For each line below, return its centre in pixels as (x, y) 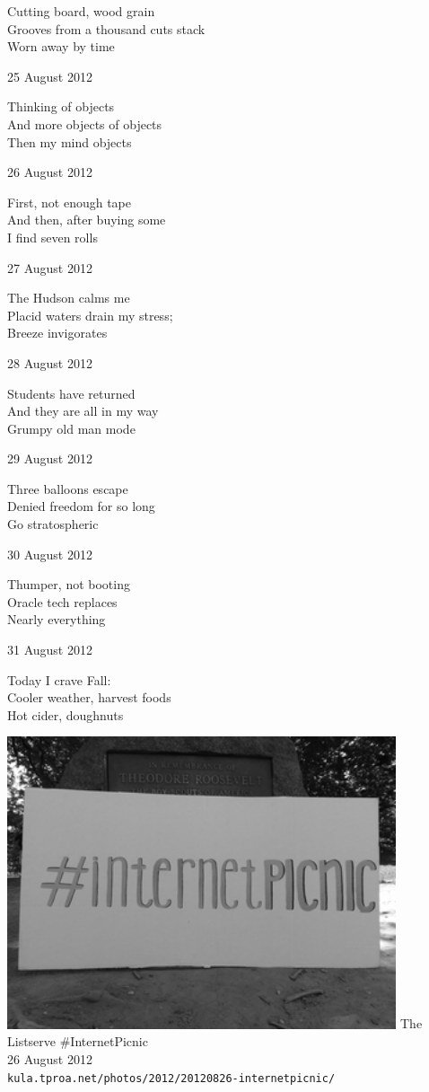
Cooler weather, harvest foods (89, 697)
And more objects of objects (85, 123)
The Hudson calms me (69, 298)
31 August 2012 (50, 650)
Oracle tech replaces (62, 601)
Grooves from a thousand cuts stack (106, 28)
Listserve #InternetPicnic (78, 1041)
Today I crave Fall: (59, 679)
